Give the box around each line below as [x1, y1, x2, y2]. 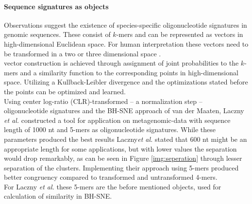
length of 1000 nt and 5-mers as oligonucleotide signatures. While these [4, 124, 216, 135]
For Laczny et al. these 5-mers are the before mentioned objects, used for [4, 181, 221, 191]
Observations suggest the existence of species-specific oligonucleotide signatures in [4, 19, 247, 30]
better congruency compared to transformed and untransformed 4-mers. [4, 172, 218, 182]
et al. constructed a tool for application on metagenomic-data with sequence [4, 115, 231, 125]
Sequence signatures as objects [4, 1, 109, 11]
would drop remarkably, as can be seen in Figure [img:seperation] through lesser [4, 153, 242, 163]
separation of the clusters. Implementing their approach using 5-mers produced [4, 162, 239, 172]
